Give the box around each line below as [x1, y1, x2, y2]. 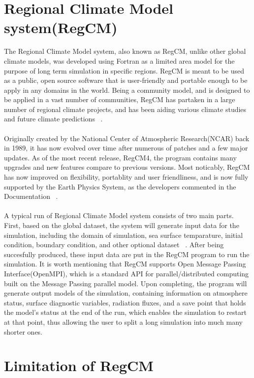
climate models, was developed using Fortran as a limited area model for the [4, 55, 235, 66]
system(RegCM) [4, 17, 118, 38]
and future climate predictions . [4, 113, 103, 124]
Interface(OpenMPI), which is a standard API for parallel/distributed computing [4, 268, 249, 278]
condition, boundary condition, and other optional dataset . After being [4, 239, 224, 250]
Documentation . [4, 191, 58, 201]
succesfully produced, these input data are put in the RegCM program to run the [4, 249, 250, 259]
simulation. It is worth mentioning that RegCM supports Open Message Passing [4, 259, 246, 269]
